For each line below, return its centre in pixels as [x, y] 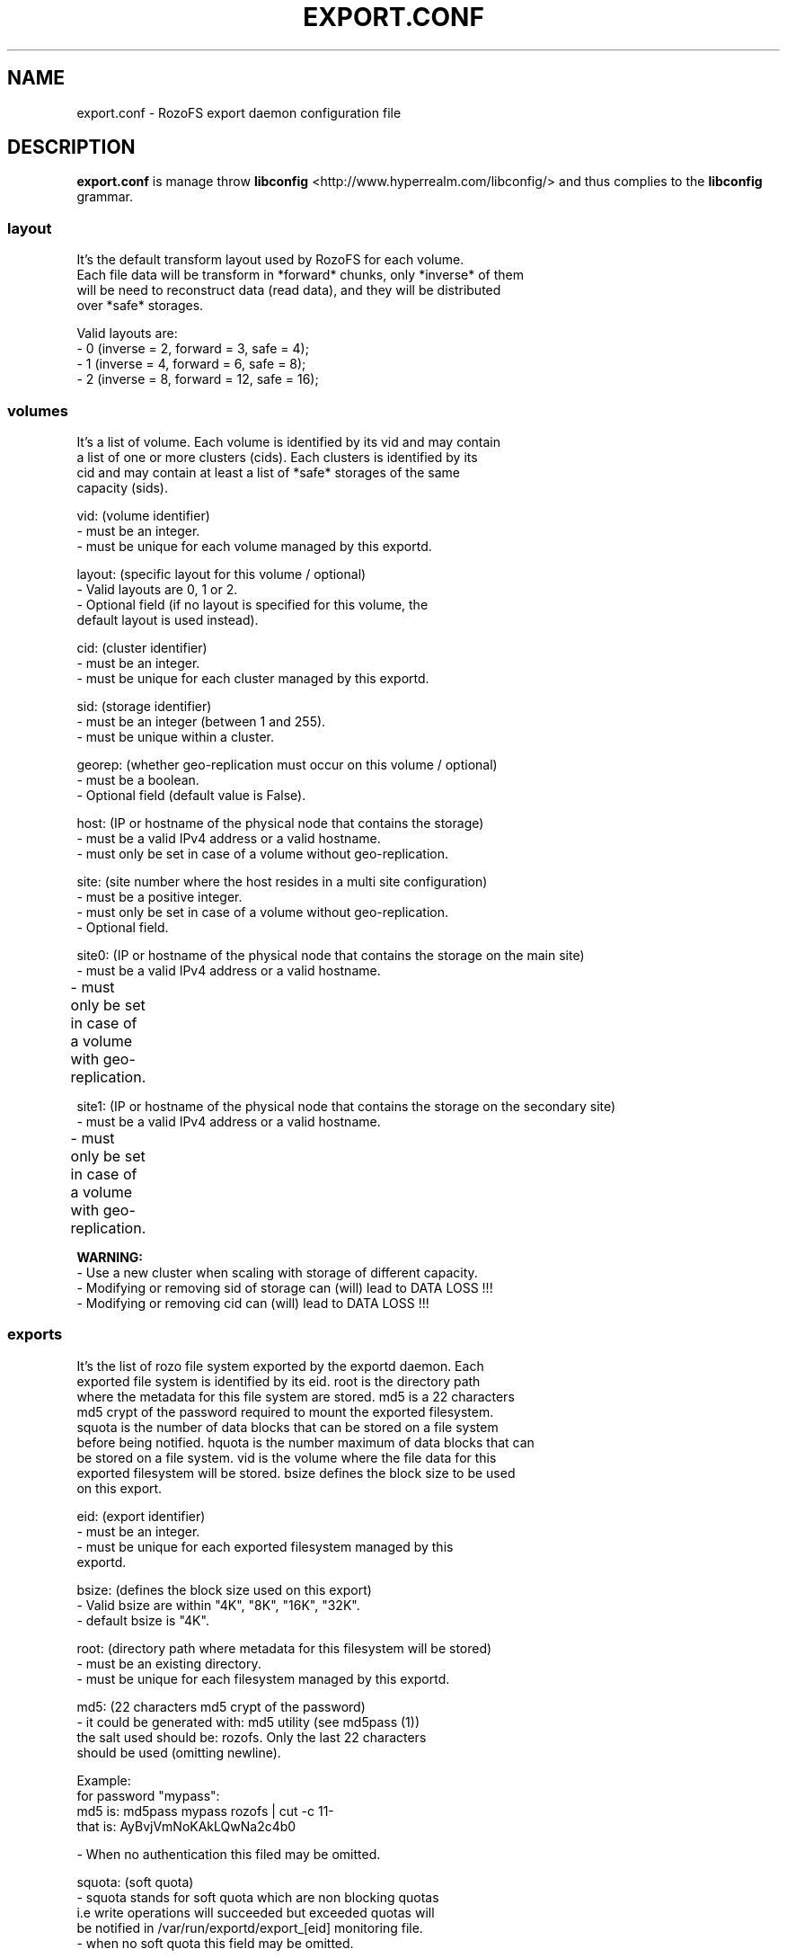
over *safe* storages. [140, 306]
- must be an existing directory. [169, 1663]
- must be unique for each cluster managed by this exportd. [253, 678]
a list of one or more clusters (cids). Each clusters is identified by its [277, 457]
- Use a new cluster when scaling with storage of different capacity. [277, 1272]
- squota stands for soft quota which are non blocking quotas [258, 1897]
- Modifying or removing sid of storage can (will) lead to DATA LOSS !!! [285, 1287]
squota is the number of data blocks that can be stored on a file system [287, 1427]
